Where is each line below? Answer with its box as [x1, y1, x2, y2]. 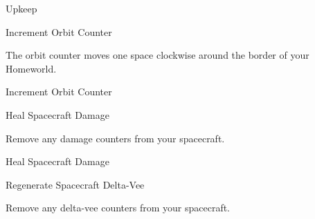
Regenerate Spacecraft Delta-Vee [6, 177, 145, 191]
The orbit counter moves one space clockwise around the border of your [6, 48, 309, 62]
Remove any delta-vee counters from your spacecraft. [6, 200, 231, 215]
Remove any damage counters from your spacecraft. [6, 131, 225, 145]
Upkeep [6, 1, 37, 15]
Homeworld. [6, 61, 57, 75]
